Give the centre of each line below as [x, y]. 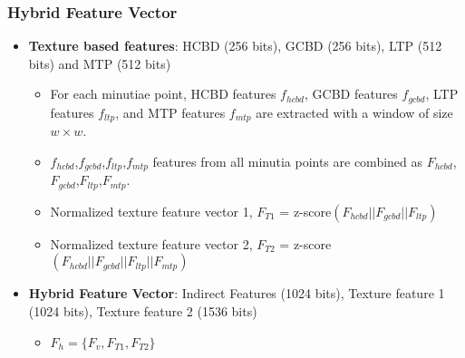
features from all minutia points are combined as [288, 161]
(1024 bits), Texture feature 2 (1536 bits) [143, 311]
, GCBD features [351, 94]
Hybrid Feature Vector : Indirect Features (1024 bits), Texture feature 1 [237, 293]
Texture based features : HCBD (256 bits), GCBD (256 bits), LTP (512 [235, 46]
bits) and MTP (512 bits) [100, 63]
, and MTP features [170, 112]
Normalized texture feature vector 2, [151, 243]
